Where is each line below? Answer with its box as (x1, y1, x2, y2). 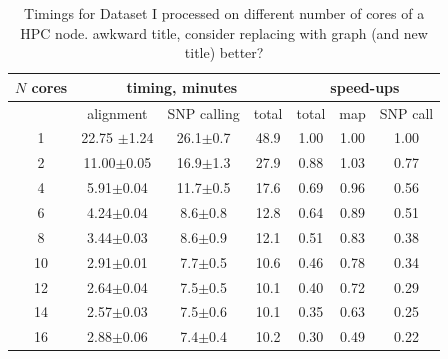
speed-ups (330, 76, 400, 97)
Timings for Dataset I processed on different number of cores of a (24, 3, 425, 23)
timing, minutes (126, 76, 238, 97)
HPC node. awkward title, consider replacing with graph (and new (20, 22, 428, 43)
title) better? (184, 42, 264, 63)
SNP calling (167, 102, 240, 123)
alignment (87, 102, 148, 123)
